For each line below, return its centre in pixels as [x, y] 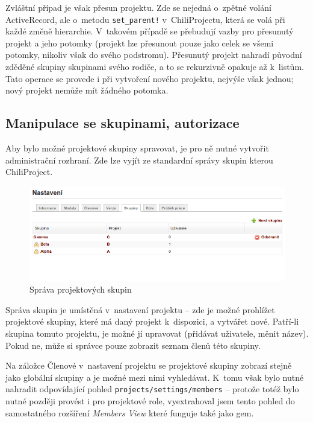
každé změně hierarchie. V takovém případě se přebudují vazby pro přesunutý [150, 31]
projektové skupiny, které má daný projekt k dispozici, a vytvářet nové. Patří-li [152, 321]
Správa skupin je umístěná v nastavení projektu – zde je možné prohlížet [140, 309]
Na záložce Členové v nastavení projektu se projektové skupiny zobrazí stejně [149, 365]
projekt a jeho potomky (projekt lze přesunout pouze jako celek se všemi [140, 43]
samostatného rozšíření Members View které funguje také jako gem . [130, 412]
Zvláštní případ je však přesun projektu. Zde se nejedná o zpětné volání [138, 7]
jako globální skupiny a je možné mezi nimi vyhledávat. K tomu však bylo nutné [155, 377]
